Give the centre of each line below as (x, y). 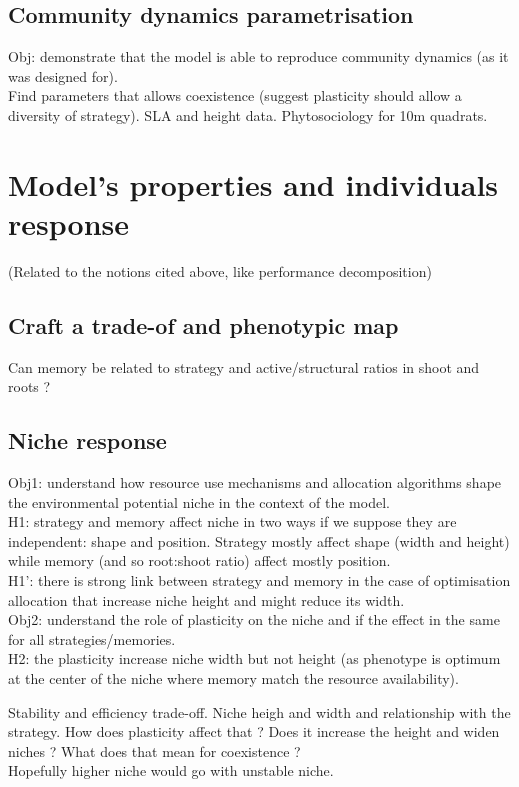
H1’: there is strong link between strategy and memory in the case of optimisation (259, 580)
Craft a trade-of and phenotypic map (203, 324)
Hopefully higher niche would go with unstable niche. (171, 770)
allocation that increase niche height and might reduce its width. (206, 599)
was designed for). (63, 75)
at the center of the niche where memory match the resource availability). (233, 678)
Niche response (87, 440)
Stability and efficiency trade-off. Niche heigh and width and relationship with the (259, 711)
